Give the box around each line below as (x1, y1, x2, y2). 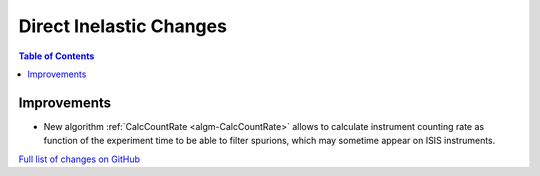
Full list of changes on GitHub (18, 153, 140, 165)
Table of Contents (18, 50, 95, 62)
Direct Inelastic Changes (18, 15, 227, 37)
